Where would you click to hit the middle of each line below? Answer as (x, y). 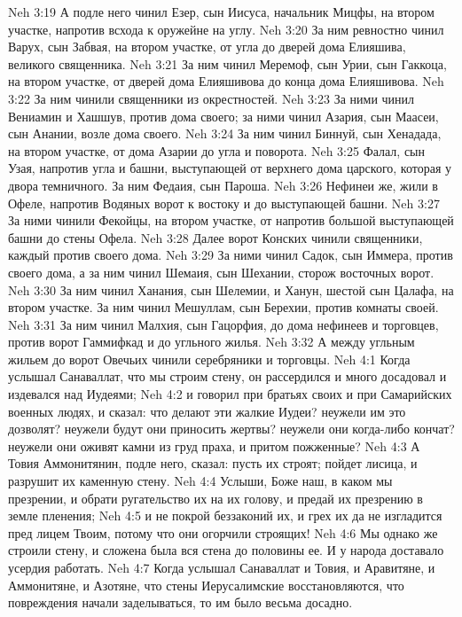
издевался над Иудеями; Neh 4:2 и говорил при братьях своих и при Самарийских (230, 394)
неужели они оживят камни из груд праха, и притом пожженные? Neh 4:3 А (214, 445)
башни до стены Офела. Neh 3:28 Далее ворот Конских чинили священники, (215, 237)
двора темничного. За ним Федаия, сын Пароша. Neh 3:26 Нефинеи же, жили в (223, 185)
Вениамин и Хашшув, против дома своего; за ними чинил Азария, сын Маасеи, (223, 116)
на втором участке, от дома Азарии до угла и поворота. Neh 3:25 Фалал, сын (217, 150)
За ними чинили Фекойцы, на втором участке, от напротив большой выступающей (231, 220)
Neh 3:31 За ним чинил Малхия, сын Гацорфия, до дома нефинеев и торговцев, (223, 324)
